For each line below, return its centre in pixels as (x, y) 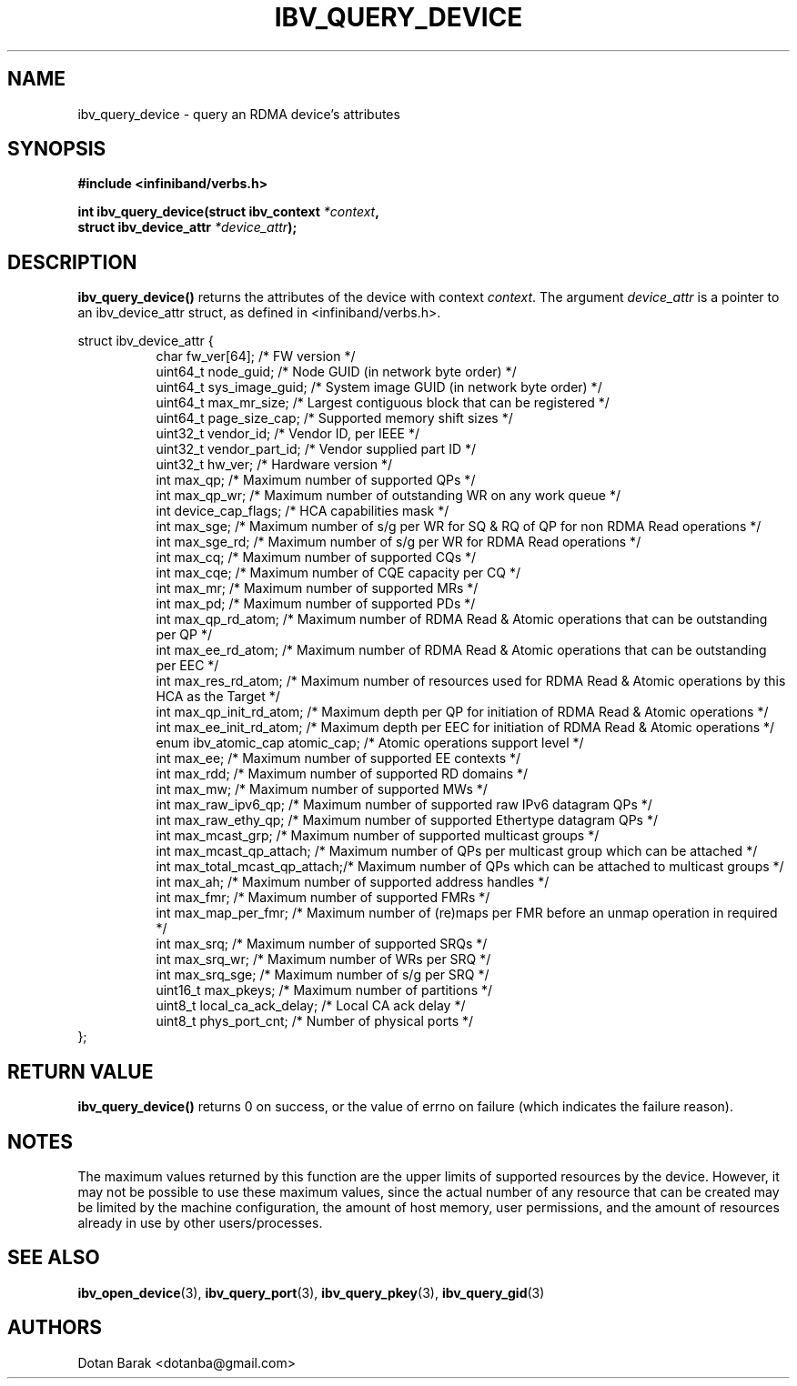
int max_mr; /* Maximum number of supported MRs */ (317, 588)
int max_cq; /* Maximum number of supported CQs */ (316, 557)
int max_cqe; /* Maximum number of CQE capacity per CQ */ (338, 573)
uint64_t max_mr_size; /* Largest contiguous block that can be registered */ (383, 403)
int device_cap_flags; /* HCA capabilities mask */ (303, 511)
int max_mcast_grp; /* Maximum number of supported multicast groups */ (378, 836)
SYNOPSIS (57, 149)
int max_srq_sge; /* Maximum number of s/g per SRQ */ (323, 975)
